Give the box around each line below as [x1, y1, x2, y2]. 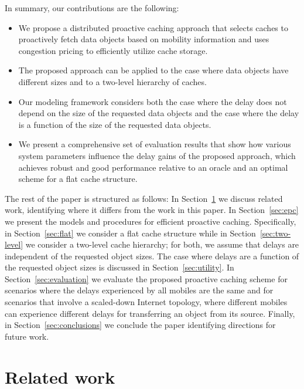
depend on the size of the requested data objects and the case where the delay [18, 107, 299, 119]
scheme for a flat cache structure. [18, 172, 138, 185]
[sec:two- [259, 226, 291, 239]
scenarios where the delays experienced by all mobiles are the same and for [5, 284, 274, 296]
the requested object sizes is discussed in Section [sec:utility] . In [5, 261, 234, 273]
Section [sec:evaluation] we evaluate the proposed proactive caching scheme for [5, 272, 288, 285]
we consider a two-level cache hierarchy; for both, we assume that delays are [25, 238, 299, 251]
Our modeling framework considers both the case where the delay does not [18, 95, 287, 107]
